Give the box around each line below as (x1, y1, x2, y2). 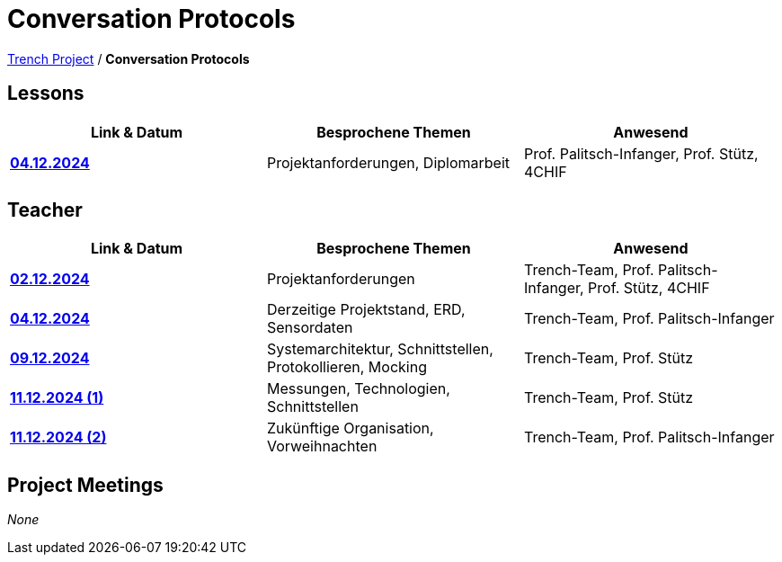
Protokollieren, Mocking (266, 358, 427, 377)
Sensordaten (266, 318, 353, 337)
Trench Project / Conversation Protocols (7, 50, 250, 67)
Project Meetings (7, 473, 164, 496)
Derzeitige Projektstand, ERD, (266, 300, 466, 319)
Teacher (7, 199, 83, 222)
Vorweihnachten (266, 437, 378, 456)
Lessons (7, 82, 84, 105)
